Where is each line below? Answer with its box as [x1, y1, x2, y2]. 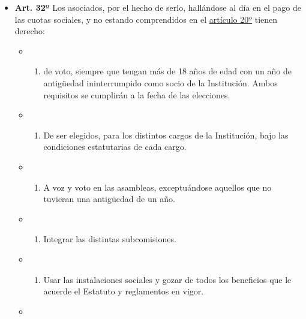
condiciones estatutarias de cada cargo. [43, 140, 187, 153]
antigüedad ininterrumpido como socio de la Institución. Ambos [43, 76, 278, 89]
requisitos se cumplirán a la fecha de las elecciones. [43, 88, 230, 101]
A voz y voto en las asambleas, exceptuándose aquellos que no [43, 180, 272, 193]
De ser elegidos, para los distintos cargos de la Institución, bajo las [43, 128, 289, 141]
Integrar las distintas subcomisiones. [43, 233, 176, 245]
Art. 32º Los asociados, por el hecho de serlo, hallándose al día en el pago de [14, 1, 301, 13]
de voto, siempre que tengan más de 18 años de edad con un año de [43, 65, 292, 77]
